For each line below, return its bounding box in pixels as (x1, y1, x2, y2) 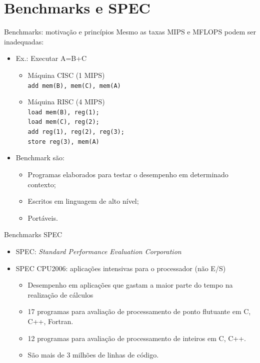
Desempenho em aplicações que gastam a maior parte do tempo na (27, 280, 233, 290)
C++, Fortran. (27, 316, 73, 326)
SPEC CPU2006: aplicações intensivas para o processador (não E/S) (15, 263, 226, 273)
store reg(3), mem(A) (27, 138, 99, 145)
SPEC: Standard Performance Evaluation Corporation (15, 246, 181, 256)
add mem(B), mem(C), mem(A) (27, 82, 121, 89)
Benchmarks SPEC (4, 229, 62, 240)
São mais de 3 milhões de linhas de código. (27, 350, 159, 360)
